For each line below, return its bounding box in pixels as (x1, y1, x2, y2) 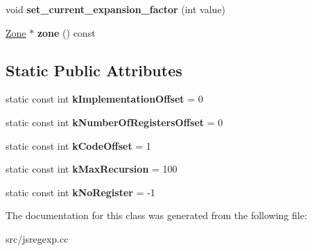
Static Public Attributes (6, 59, 182, 80)
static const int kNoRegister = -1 (6, 184, 155, 199)
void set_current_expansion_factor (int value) (6, 2, 226, 16)
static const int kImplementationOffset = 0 (6, 92, 203, 106)
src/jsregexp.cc (6, 231, 69, 245)
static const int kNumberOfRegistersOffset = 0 (6, 114, 223, 129)
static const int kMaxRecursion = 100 (6, 162, 177, 176)
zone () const (37, 25, 96, 40)
